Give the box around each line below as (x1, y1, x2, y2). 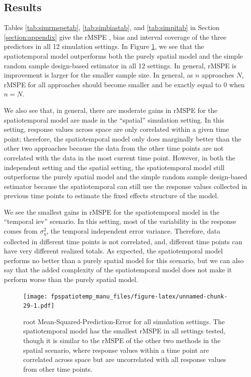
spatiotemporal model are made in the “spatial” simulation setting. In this (4, 114, 224, 125)
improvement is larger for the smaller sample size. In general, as (4, 70, 193, 80)
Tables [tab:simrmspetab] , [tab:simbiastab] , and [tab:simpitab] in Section (4, 22, 220, 32)
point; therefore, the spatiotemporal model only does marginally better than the (4, 133, 241, 143)
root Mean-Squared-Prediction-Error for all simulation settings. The (23, 316, 225, 326)
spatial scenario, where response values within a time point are (23, 345, 209, 355)
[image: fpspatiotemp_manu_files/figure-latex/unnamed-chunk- (23, 293, 228, 300)
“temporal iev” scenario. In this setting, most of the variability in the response (4, 216, 236, 226)
